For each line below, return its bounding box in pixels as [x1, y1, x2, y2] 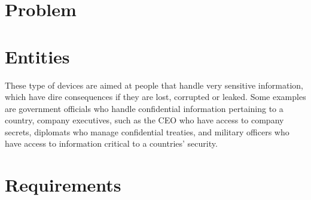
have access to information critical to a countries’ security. [5, 137, 218, 150]
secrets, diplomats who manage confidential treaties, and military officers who [5, 125, 289, 138]
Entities [5, 44, 70, 68]
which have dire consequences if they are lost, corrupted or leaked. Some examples [5, 90, 306, 103]
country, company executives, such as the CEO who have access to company [5, 114, 284, 126]
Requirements [5, 172, 121, 197]
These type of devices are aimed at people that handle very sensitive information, [5, 78, 303, 91]
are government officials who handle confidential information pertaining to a [5, 102, 283, 114]
